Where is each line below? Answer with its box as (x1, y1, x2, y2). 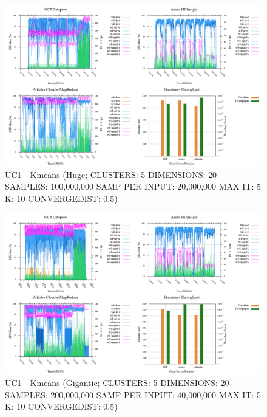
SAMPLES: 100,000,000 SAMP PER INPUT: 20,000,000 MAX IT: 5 (5, 180, 261, 193)
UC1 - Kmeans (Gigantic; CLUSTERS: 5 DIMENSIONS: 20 (5, 376, 229, 388)
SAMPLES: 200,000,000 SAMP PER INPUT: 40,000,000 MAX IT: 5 (5, 388, 261, 401)
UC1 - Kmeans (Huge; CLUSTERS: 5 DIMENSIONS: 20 (5, 168, 217, 181)
